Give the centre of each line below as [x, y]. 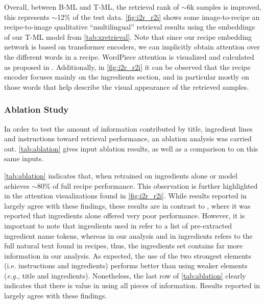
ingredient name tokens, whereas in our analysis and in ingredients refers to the [128, 235]
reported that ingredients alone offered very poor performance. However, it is [125, 216]
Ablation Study [37, 109]
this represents [27, 17]
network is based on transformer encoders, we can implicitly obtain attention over [132, 47]
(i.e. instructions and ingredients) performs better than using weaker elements [126, 265]
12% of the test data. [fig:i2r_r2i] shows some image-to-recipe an [159, 17]
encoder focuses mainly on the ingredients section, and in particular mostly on [127, 77]
